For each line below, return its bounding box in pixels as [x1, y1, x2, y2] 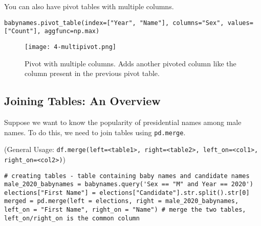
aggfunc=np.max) [44, 28, 100, 35]
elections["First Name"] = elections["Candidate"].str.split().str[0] [4, 189, 250, 196]
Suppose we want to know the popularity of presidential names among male [4, 116, 242, 127]
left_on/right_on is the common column [4, 214, 140, 222]
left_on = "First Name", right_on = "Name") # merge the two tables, [4, 206, 246, 214]
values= [227, 19, 253, 27]
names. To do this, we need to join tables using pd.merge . [4, 127, 186, 137]
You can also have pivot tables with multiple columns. [4, 1, 174, 11]
